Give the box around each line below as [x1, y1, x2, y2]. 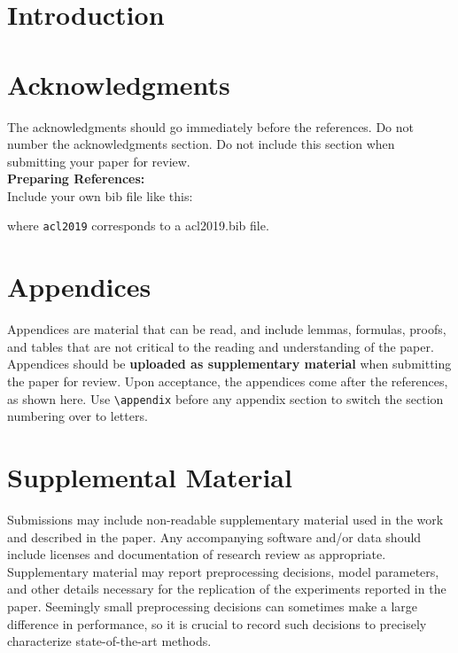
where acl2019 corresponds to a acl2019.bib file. [7, 216, 269, 235]
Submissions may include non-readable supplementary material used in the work [7, 510, 444, 528]
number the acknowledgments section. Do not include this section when [7, 135, 395, 153]
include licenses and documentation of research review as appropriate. [7, 545, 386, 564]
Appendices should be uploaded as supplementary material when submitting [7, 354, 452, 373]
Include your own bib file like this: [7, 186, 193, 205]
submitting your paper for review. [7, 152, 190, 170]
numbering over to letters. [7, 407, 148, 425]
